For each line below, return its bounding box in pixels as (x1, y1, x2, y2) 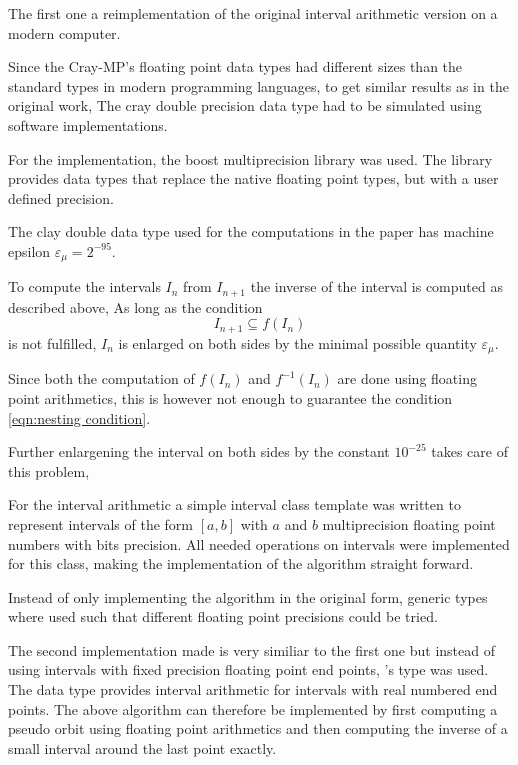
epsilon (8, 240, 51, 261)
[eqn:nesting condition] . (8, 407, 151, 428)
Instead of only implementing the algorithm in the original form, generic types (8, 586, 488, 607)
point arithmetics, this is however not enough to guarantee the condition (8, 387, 453, 408)
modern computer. (8, 22, 121, 43)
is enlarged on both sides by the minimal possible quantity (118, 332, 477, 353)
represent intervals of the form (8, 513, 194, 534)
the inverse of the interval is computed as (250, 276, 503, 297)
